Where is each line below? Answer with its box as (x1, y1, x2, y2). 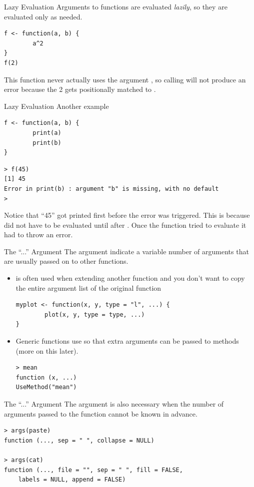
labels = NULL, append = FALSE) (18, 476, 126, 484)
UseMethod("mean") (15, 384, 77, 391)
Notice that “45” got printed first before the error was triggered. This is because (4, 210, 250, 220)
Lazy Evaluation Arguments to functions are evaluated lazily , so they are (4, 1, 227, 11)
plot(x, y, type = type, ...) (44, 311, 145, 318)
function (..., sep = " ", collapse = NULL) (4, 437, 154, 444)
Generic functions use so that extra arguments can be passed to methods (15, 336, 239, 346)
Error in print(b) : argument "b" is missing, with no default (4, 185, 219, 192)
